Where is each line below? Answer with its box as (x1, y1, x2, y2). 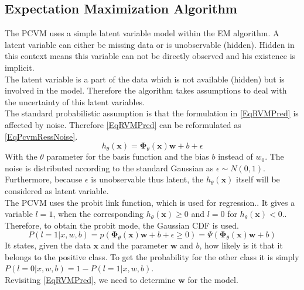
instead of (218, 150, 253, 163)
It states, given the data (5, 239, 91, 251)
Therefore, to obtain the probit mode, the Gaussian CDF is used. (5, 219, 239, 231)
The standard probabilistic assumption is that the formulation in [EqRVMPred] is (5, 107, 299, 119)
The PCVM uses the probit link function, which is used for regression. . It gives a (5, 196, 295, 208)
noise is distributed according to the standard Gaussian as (5, 161, 214, 174)
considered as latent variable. (5, 184, 109, 196)
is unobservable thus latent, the (91, 173, 204, 185)
